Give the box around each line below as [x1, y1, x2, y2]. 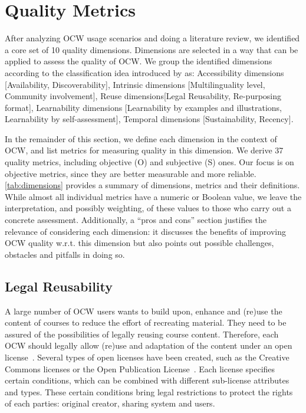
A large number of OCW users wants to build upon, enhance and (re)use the [5, 304, 282, 317]
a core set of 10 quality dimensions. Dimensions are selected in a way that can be [5, 43, 298, 55]
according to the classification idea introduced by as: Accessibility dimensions [5, 66, 284, 78]
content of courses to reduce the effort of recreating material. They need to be [5, 316, 287, 329]
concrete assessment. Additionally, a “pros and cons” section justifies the [5, 214, 267, 226]
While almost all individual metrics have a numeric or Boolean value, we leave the [5, 190, 302, 202]
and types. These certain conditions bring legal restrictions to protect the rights [5, 385, 293, 398]
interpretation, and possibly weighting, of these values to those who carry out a [5, 202, 291, 214]
